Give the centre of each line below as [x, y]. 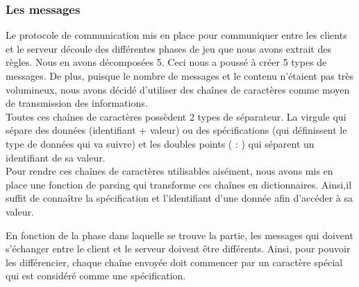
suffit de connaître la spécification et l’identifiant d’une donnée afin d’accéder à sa [179, 198]
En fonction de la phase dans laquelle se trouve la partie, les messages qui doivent [179, 235]
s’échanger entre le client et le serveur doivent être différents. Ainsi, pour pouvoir [178, 249]
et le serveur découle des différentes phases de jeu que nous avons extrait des [168, 48]
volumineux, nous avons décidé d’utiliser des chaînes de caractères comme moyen [178, 89]
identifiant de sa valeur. [56, 157]
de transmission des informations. [77, 103]
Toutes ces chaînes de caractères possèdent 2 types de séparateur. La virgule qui [176, 116]
